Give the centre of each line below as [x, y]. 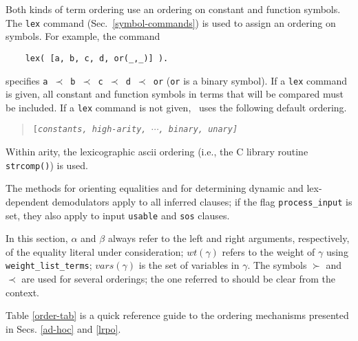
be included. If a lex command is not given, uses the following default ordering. [176, 107]
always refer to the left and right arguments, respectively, [229, 238]
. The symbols [277, 265]
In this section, [37, 238]
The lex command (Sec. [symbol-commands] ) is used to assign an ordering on [171, 22]
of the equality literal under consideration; [95, 251]
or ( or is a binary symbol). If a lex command [250, 80]
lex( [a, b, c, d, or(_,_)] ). [97, 58]
